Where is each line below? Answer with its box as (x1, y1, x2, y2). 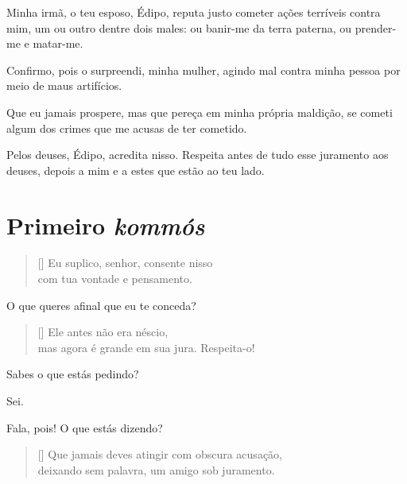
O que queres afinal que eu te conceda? (6, 296, 196, 313)
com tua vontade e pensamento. (37, 270, 192, 287)
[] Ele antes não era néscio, (37, 323, 169, 340)
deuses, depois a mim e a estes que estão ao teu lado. (6, 161, 265, 178)
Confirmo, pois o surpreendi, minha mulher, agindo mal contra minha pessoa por (6, 61, 401, 78)
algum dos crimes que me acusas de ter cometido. (6, 119, 247, 136)
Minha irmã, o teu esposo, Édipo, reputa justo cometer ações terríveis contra (6, 4, 381, 20)
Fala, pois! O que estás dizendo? (6, 419, 163, 436)
